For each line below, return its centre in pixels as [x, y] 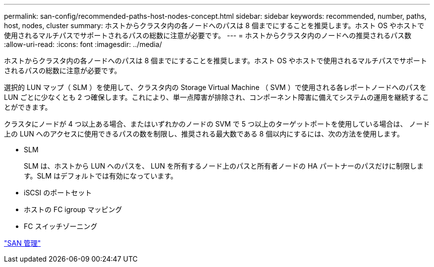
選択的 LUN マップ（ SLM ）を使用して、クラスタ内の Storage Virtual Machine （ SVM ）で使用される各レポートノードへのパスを [215, 87]
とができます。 [28, 107]
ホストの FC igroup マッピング [73, 209]
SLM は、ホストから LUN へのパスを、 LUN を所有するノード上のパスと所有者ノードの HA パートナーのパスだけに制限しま [224, 166]
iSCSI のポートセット [58, 193]
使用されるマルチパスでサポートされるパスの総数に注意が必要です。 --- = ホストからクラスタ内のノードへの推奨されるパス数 [208, 35]
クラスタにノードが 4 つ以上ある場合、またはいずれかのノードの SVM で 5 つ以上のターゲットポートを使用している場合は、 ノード [217, 124]
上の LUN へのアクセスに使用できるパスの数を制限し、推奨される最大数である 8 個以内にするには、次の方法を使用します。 [204, 134]
